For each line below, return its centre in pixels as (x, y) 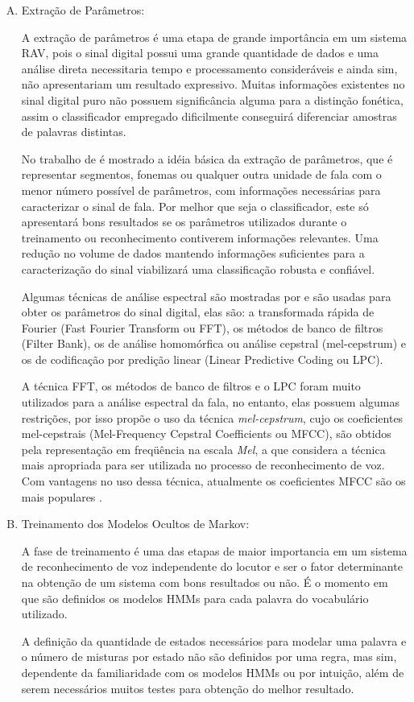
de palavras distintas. (74, 132)
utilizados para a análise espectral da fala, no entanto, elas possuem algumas (211, 402)
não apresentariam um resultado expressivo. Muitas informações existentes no (213, 84)
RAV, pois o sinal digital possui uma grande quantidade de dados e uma (200, 53)
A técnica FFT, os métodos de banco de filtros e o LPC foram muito (191, 386)
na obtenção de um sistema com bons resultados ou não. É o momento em (205, 582)
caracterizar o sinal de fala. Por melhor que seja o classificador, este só (195, 206)
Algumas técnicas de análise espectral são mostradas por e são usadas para (206, 296)
